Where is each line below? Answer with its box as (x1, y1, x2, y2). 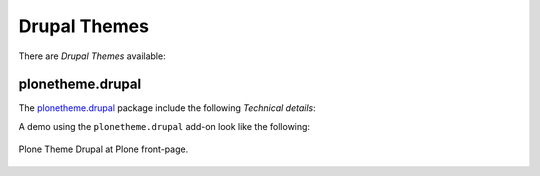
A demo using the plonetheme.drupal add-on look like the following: (18, 120, 310, 132)
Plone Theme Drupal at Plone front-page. (18, 143, 189, 155)
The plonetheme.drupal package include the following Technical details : (18, 102, 317, 114)
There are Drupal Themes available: (18, 50, 166, 62)
